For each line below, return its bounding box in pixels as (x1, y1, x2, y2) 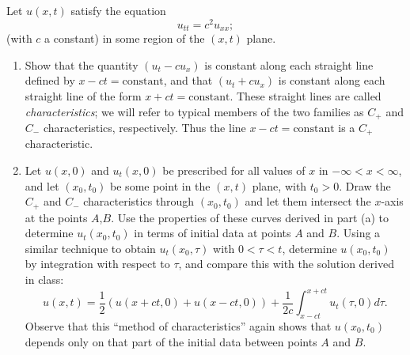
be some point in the (110, 177, 211, 194)
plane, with (252, 177, 307, 194)
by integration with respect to (25, 255, 170, 272)
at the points (25, 209, 88, 225)
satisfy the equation (70, 2, 166, 18)
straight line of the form (25, 87, 142, 104)
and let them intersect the (245, 193, 371, 210)
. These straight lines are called (230, 87, 382, 104)
